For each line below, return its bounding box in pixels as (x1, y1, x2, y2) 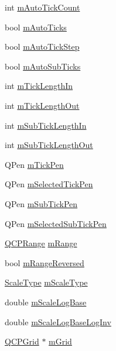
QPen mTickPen (5, 158, 64, 170)
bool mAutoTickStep (5, 40, 80, 53)
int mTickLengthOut (5, 99, 80, 111)
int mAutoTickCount (5, 1, 80, 13)
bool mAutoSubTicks (5, 60, 81, 72)
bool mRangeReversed (5, 256, 84, 269)
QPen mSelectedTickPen (5, 178, 93, 190)
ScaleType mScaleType (5, 276, 88, 288)
